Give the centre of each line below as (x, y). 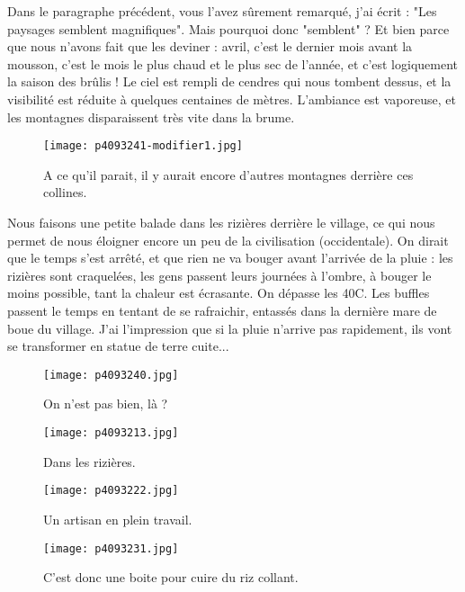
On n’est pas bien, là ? (106, 404)
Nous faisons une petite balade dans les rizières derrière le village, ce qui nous (221, 222)
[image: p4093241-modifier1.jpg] (143, 146)
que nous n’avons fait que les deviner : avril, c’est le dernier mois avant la (210, 46)
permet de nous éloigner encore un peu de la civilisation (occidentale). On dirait (228, 240)
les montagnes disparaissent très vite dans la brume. (151, 117)
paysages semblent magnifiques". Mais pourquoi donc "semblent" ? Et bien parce (228, 28)
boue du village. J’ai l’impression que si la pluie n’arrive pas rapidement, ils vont (230, 328)
